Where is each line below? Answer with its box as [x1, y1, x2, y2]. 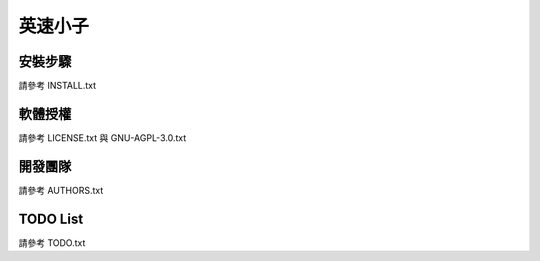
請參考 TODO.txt [18, 236, 86, 249]
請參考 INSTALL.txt [18, 80, 97, 92]
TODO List [18, 210, 84, 227]
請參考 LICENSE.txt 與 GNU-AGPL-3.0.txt [18, 131, 187, 144]
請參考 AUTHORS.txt [18, 184, 104, 196]
